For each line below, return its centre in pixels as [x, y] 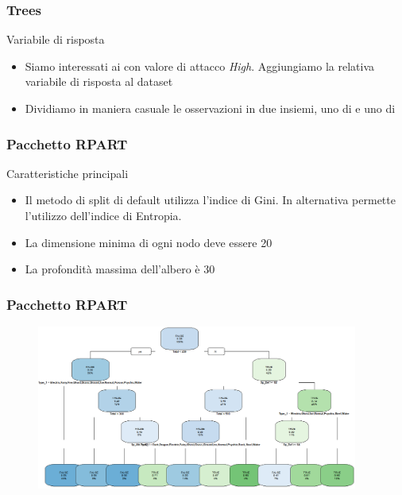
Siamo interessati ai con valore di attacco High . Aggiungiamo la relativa [200, 66]
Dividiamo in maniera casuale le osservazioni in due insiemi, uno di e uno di [210, 108]
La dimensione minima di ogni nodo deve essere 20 [149, 242]
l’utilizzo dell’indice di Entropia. [103, 215]
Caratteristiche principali [68, 173]
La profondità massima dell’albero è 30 [120, 269]
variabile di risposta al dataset [99, 81]
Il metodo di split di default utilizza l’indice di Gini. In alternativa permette [210, 200]
